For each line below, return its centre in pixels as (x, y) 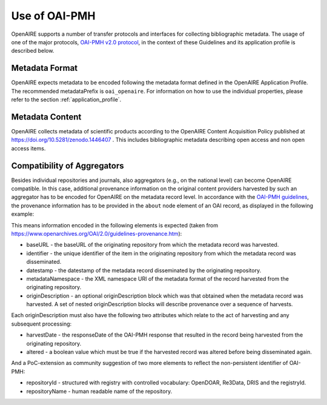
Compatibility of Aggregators (68, 166)
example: (23, 214)
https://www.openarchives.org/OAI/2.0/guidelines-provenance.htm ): (97, 233)
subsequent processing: (41, 324)
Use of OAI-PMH (53, 16)
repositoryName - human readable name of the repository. (99, 391)
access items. (28, 148)
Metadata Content (46, 117)
